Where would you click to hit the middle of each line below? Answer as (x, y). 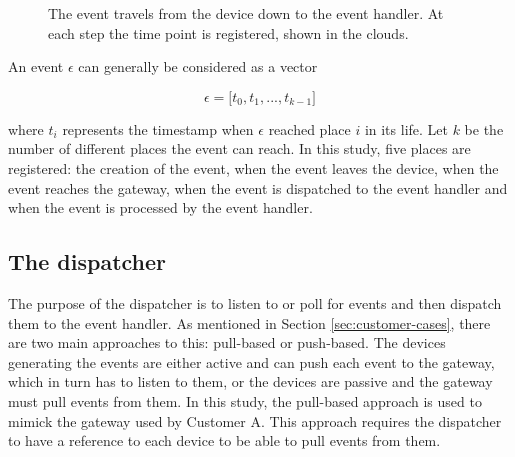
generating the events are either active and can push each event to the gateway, (251, 361)
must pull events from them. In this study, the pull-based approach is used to (245, 400)
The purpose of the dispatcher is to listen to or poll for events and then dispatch (255, 302)
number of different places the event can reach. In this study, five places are (239, 148)
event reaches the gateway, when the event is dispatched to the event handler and (258, 187)
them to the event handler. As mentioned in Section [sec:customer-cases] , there (249, 322)
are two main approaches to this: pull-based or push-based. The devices (227, 342)
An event (36, 66)
